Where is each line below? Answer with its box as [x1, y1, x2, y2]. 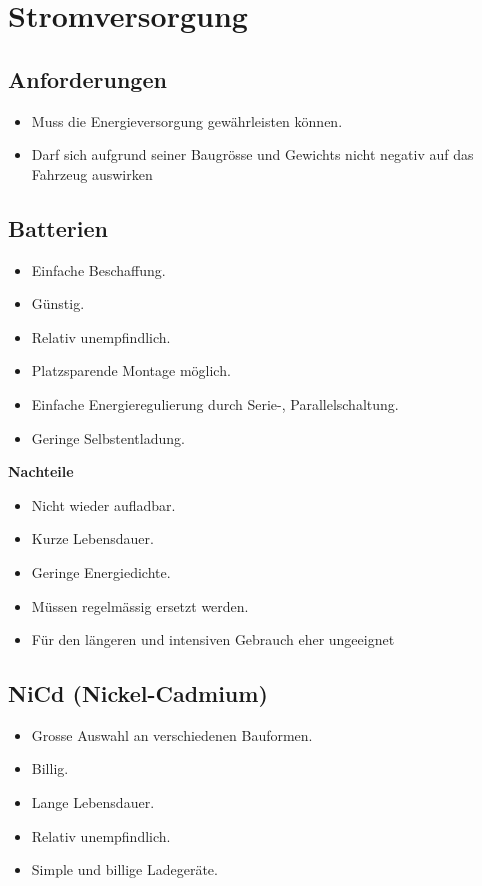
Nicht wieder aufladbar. [31, 494, 176, 515]
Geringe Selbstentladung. [31, 427, 185, 448]
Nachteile [8, 461, 74, 482]
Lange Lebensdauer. [31, 792, 155, 813]
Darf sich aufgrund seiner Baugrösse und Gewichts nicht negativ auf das [31, 144, 474, 165]
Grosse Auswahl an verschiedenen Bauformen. [31, 724, 313, 745]
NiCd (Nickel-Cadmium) [8, 678, 268, 709]
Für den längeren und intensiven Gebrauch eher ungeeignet [31, 629, 395, 650]
